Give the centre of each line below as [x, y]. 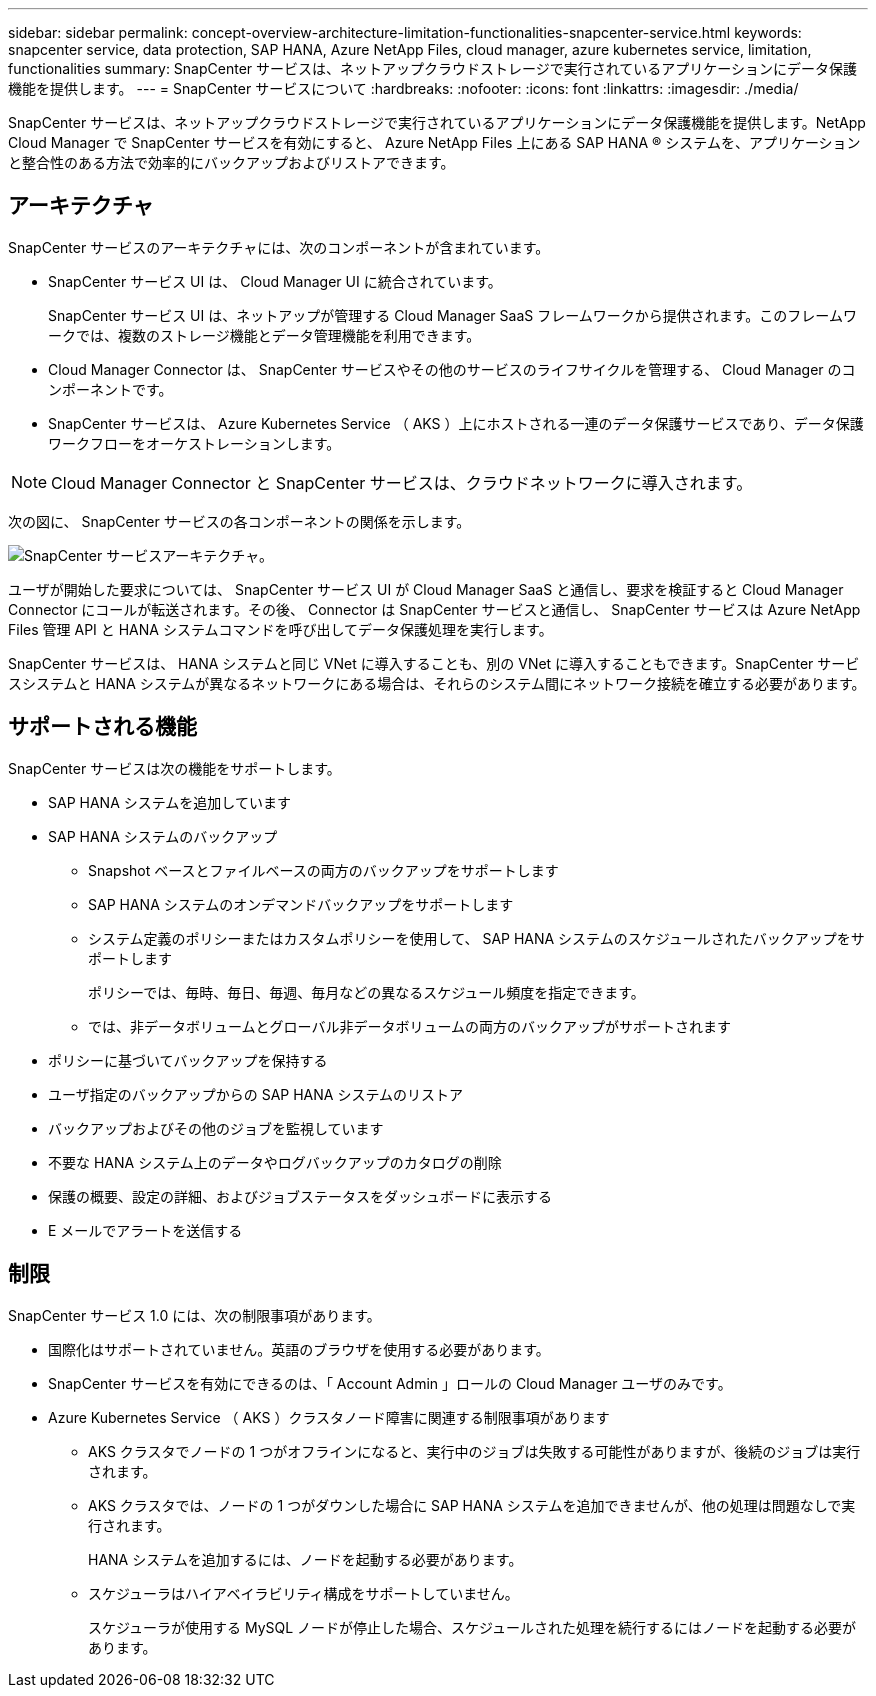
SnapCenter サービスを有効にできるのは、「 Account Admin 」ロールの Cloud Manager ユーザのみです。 [390, 1383]
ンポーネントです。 [110, 389]
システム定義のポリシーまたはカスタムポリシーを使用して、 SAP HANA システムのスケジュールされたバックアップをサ [476, 938]
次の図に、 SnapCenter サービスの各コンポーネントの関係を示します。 [239, 521]
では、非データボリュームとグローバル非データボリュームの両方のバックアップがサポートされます [410, 1026]
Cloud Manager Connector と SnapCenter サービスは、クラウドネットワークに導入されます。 [402, 482]
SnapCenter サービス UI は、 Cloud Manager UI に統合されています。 [275, 281]
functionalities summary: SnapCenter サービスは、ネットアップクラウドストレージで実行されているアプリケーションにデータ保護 [433, 68]
